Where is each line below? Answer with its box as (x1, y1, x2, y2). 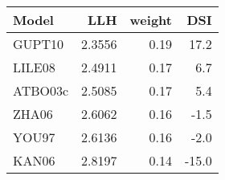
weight (129, 10, 172, 29)
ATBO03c (13, 81, 69, 100)
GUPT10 (13, 35, 64, 53)
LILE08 (13, 58, 55, 76)
